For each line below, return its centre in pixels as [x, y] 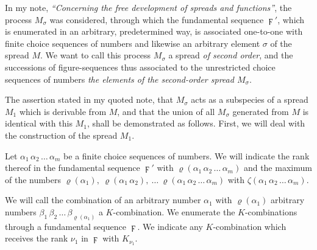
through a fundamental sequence [66, 226]
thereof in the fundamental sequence [73, 168]
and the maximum [278, 168]
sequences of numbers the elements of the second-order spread [119, 79]
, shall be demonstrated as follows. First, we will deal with [196, 123]
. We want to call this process [96, 55]
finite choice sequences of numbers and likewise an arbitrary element [133, 43]
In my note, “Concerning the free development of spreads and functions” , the [148, 7]
